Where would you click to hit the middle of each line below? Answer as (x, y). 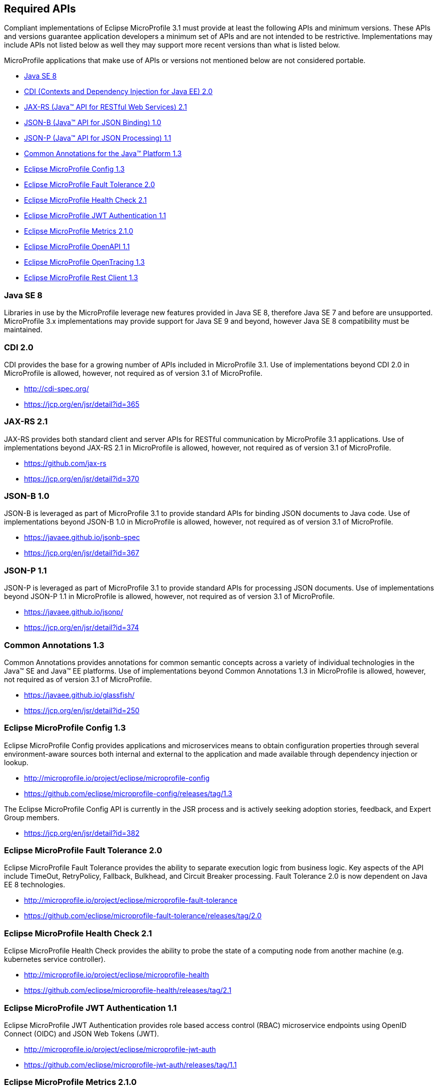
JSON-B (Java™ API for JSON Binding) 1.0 (93, 123)
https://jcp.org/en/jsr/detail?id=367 (82, 553)
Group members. (32, 817)
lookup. (16, 762)
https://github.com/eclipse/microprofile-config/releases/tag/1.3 (128, 793)
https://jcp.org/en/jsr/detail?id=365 (82, 404)
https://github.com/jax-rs (65, 463)
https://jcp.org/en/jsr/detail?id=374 (81, 628)
